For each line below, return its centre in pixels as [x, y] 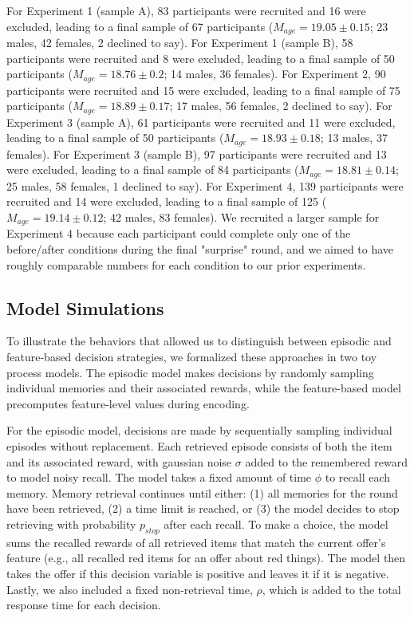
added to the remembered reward [326, 461]
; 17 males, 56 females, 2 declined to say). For [281, 106]
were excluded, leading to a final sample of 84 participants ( [153, 169]
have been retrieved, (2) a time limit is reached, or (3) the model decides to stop [203, 508]
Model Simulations [85, 307]
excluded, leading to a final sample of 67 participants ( [140, 26]
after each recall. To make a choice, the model [276, 524]
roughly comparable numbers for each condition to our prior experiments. [186, 264]
